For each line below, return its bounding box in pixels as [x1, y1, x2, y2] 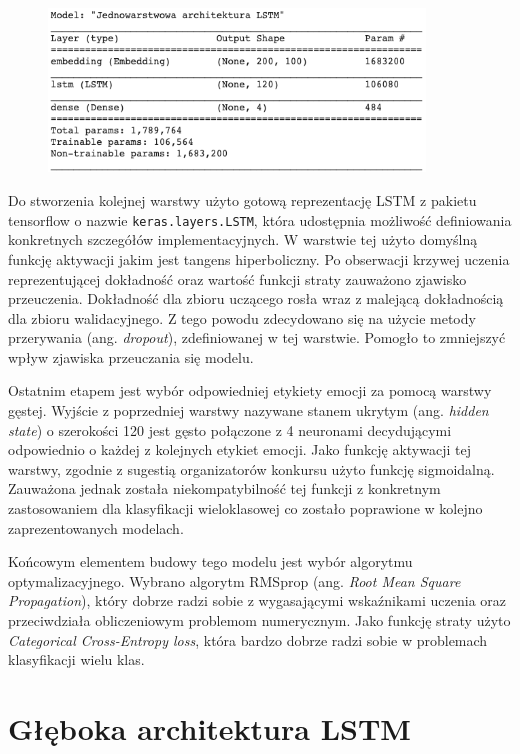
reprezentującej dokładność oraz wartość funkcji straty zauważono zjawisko [8, 268, 467, 289]
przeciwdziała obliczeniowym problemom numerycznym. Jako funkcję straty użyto [8, 610, 511, 631]
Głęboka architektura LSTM [8, 707, 411, 748]
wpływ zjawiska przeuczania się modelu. [8, 346, 254, 367]
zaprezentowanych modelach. [8, 517, 184, 538]
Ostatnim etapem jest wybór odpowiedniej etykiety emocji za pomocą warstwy [8, 380, 492, 401]
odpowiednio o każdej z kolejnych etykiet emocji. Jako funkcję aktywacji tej [8, 439, 471, 460]
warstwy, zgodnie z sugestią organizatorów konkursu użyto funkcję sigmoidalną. [8, 458, 495, 479]
